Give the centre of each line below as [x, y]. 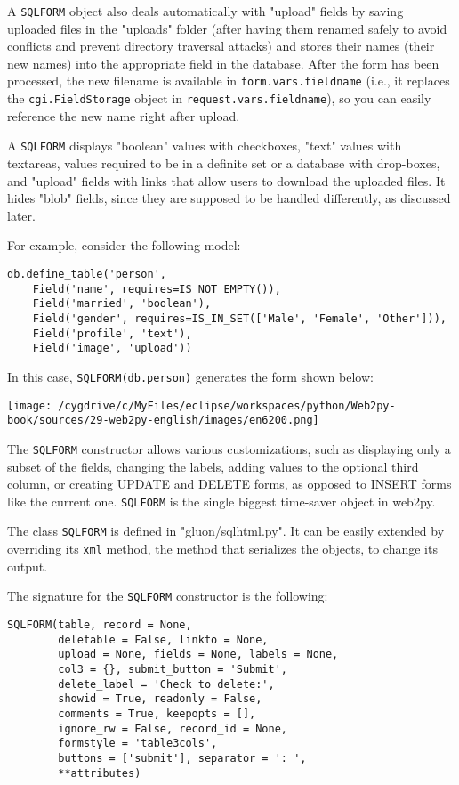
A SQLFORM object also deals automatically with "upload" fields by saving [205, 11]
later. [21, 215]
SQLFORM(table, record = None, [100, 624]
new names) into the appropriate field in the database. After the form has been [223, 63]
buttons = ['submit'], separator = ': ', [182, 758]
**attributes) [100, 773]
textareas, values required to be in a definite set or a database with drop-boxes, [224, 163]
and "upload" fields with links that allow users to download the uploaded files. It [226, 180]
